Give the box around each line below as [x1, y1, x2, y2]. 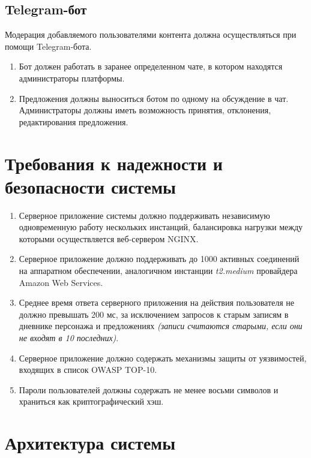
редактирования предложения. [19, 115, 128, 128]
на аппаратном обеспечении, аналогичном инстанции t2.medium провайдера [19, 264, 298, 277]
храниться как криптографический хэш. [19, 395, 164, 408]
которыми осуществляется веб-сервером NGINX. [19, 232, 199, 245]
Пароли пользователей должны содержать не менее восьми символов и [19, 383, 279, 396]
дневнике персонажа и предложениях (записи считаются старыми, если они [19, 320, 303, 332]
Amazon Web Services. [19, 276, 103, 288]
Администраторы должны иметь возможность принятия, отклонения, [19, 104, 271, 116]
